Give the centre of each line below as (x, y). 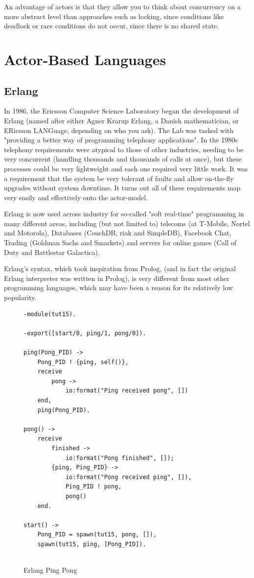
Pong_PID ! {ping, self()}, (83, 362)
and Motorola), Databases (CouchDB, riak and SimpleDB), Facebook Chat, (118, 233)
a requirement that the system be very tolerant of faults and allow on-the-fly (119, 178)
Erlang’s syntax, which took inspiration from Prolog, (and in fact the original (120, 268)
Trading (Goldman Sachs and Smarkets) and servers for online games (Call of (120, 243)
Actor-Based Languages (85, 59)
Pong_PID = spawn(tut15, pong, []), (97, 535)
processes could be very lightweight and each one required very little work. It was (126, 168)
